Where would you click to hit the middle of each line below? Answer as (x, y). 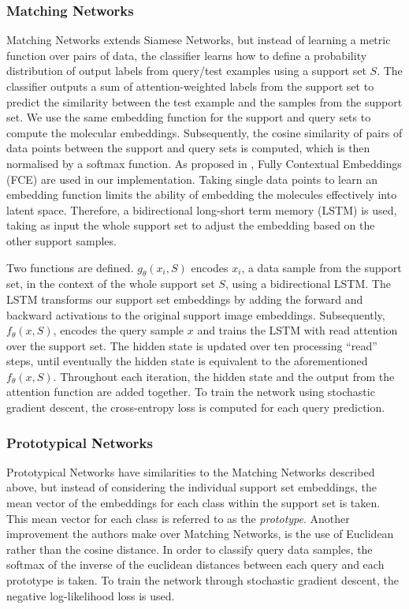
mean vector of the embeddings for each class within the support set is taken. (193, 503)
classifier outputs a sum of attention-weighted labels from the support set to (190, 86)
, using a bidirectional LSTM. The (308, 284)
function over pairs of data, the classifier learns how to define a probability (187, 55)
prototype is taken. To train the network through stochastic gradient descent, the (203, 580)
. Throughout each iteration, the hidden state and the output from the (224, 376)
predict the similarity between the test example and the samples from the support (204, 101)
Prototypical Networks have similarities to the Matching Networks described (191, 471)
